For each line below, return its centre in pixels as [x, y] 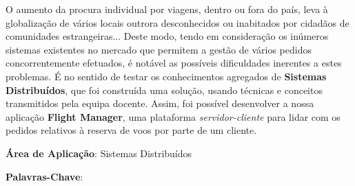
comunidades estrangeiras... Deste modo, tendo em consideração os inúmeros [167, 36]
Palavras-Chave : [44, 176]
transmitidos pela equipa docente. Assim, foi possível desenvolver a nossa [160, 103]
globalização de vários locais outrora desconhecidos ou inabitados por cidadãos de [177, 22]
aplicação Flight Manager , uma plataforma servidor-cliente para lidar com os [173, 116]
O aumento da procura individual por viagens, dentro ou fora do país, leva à [167, 9]
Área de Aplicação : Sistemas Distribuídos [99, 153]
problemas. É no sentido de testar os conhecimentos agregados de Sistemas [166, 76]
